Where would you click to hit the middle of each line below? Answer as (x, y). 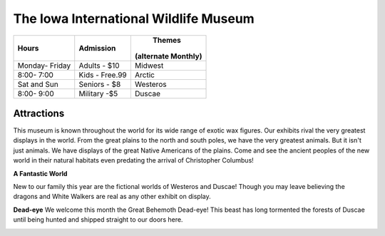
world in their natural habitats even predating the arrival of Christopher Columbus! (134, 160)
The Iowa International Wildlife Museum (134, 19)
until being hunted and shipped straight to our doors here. (98, 220)
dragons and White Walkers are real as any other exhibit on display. (112, 197)
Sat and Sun (38, 84)
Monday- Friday (44, 66)
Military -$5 (98, 93)
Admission (97, 48)
